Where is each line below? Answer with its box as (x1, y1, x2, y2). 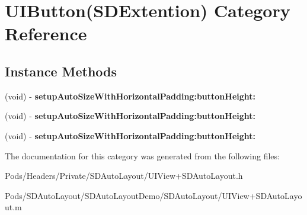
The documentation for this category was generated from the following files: (5, 149, 280, 162)
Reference (5, 21, 87, 46)
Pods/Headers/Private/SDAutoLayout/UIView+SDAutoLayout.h (5, 169, 243, 182)
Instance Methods (5, 62, 117, 80)
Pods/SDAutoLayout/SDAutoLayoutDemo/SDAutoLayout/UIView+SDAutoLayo (5, 189, 302, 201)
